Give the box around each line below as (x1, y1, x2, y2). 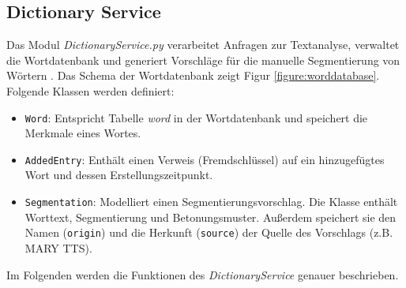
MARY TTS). (24, 239, 92, 256)
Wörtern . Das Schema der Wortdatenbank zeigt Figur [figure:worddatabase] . (6, 67, 380, 84)
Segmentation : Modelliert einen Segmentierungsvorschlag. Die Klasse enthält (24, 193, 398, 210)
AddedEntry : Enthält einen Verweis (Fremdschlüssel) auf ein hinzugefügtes (24, 151, 385, 167)
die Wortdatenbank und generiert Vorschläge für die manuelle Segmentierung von (6, 51, 400, 68)
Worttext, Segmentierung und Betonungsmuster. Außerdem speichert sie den (24, 208, 397, 225)
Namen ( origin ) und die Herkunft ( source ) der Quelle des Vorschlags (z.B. (24, 224, 393, 241)
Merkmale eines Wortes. (24, 125, 141, 141)
